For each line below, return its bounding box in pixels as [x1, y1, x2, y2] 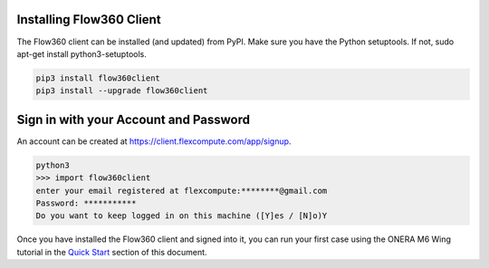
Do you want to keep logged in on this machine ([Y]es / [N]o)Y [35, 211, 328, 221]
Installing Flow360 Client [16, 12, 162, 27]
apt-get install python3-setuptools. [16, 48, 147, 59]
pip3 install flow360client [35, 72, 160, 83]
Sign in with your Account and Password [16, 111, 251, 127]
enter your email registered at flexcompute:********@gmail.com [35, 186, 328, 196]
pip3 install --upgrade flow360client [35, 86, 208, 96]
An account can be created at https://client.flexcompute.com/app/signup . [16, 136, 292, 147]
